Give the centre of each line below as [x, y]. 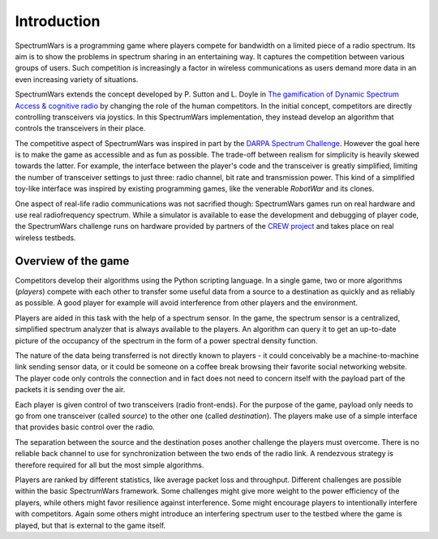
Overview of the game [72, 261]
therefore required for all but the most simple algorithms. [109, 465]
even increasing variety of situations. [77, 79]
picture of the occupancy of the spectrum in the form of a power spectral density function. [166, 340]
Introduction [58, 21]
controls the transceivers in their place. [80, 128]
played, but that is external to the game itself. [90, 525]
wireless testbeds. [45, 237]
